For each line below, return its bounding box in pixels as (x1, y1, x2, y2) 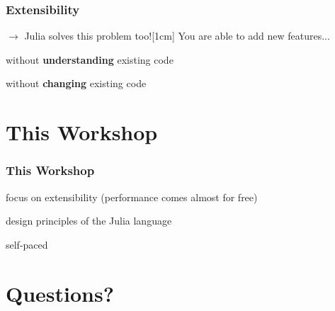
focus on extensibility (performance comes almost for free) (6, 189, 258, 204)
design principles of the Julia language (6, 213, 172, 228)
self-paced (6, 237, 48, 251)
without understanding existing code (6, 52, 174, 67)
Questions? (6, 278, 114, 307)
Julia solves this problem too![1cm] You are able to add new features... (24, 28, 330, 43)
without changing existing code (6, 76, 147, 91)
